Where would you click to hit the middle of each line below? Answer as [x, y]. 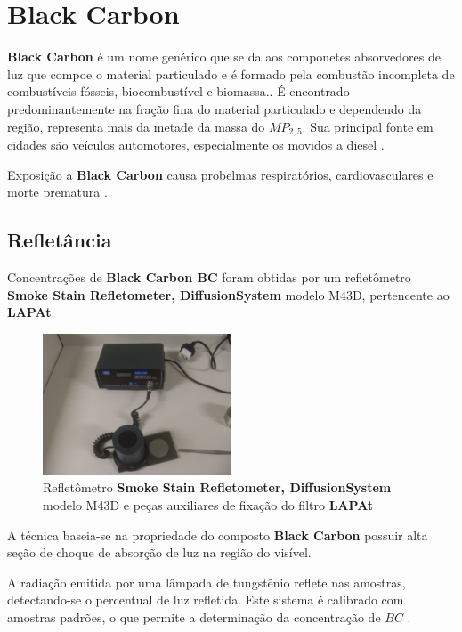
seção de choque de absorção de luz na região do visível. [159, 552]
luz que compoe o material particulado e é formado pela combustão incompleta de [231, 73]
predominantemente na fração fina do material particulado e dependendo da [215, 108]
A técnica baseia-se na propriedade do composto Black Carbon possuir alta [218, 535]
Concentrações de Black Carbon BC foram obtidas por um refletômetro [209, 276]
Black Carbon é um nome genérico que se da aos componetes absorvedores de [224, 57]
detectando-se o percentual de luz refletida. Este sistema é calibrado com [206, 600]
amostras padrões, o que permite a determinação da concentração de [194, 616]
